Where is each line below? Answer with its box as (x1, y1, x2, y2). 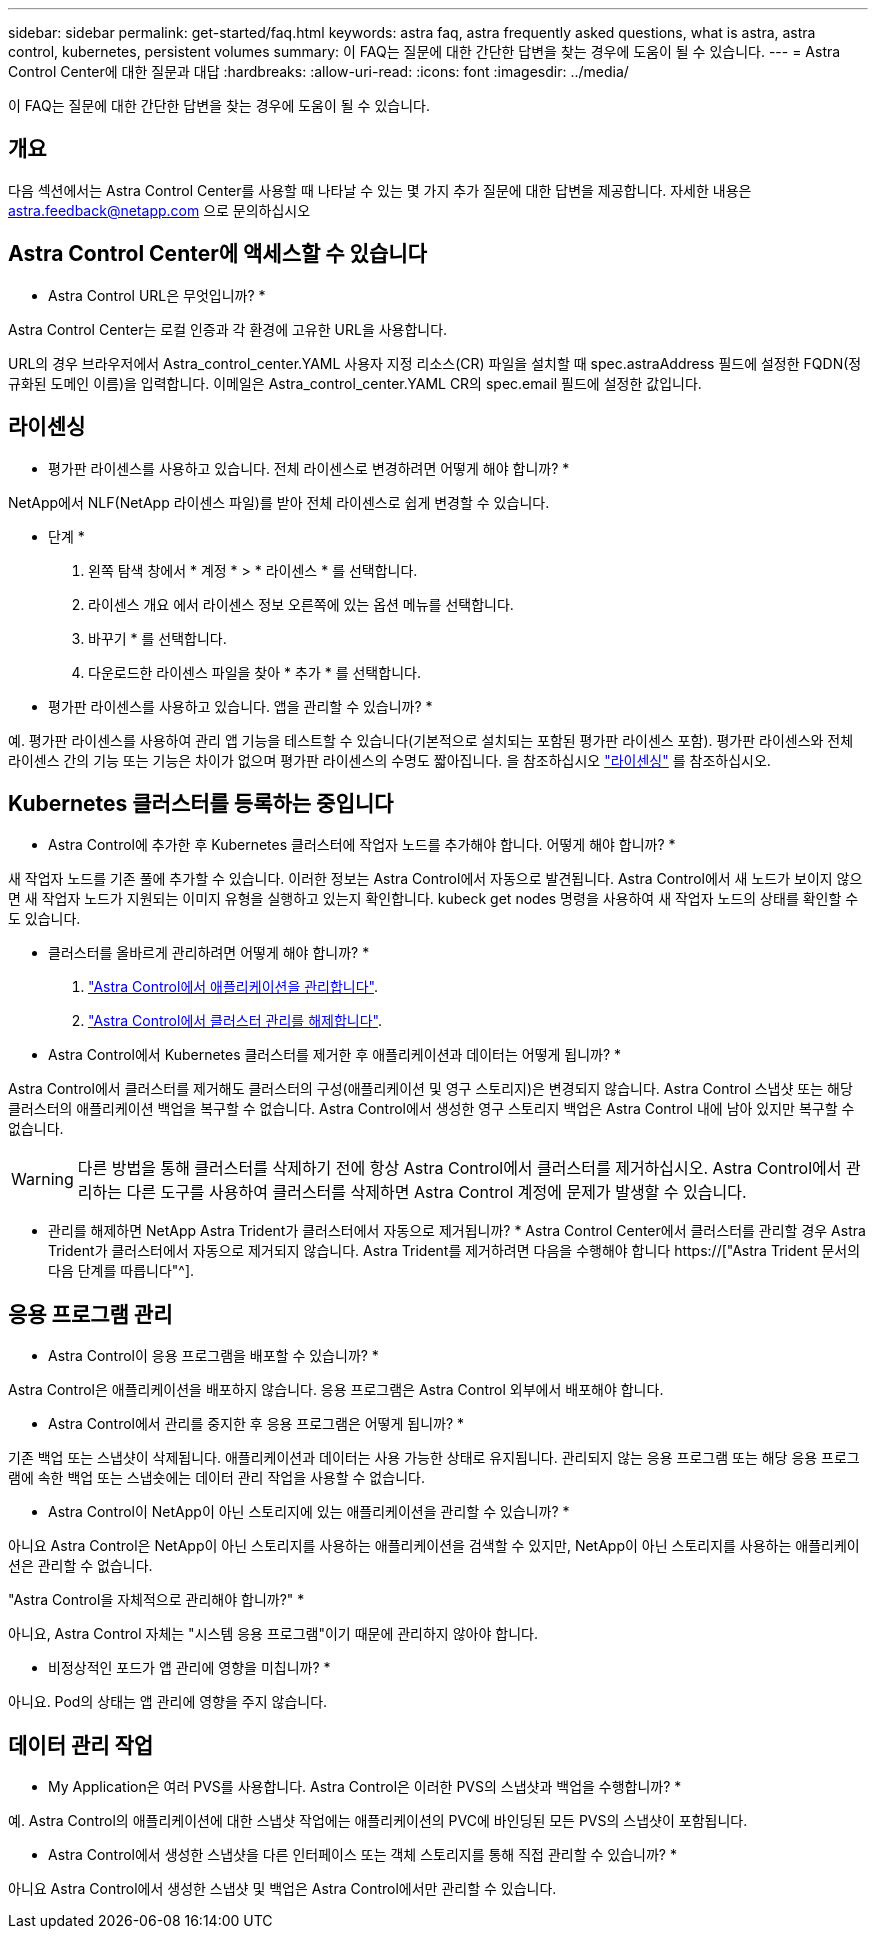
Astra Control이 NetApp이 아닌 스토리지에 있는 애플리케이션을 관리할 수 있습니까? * (48, 1503, 570, 1521)
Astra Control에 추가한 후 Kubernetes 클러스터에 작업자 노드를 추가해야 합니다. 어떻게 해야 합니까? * (48, 836, 676, 854)
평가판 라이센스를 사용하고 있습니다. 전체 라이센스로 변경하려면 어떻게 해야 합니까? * (48, 459, 570, 477)
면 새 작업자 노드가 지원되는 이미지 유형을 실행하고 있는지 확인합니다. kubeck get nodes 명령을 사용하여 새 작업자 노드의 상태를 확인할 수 (8, 890, 859, 908)
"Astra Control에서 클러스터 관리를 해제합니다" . (88, 1012, 382, 1030)
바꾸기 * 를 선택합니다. (88, 629, 227, 647)
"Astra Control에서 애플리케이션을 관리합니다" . (88, 978, 379, 996)
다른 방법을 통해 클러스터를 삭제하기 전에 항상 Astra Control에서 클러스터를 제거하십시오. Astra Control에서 (77, 1158, 842, 1179)
